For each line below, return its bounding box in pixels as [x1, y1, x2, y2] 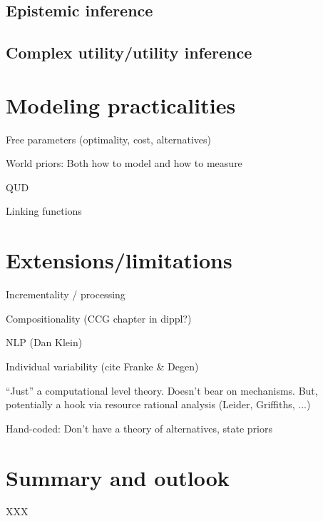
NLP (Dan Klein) [6, 335, 83, 350]
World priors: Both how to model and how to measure [6, 156, 242, 171]
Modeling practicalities [6, 90, 236, 119]
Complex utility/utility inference [6, 41, 252, 64]
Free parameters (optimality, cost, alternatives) [6, 131, 211, 146]
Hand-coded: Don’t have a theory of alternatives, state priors [6, 420, 272, 435]
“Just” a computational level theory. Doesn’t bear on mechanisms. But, [6, 383, 318, 398]
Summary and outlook [6, 462, 230, 492]
